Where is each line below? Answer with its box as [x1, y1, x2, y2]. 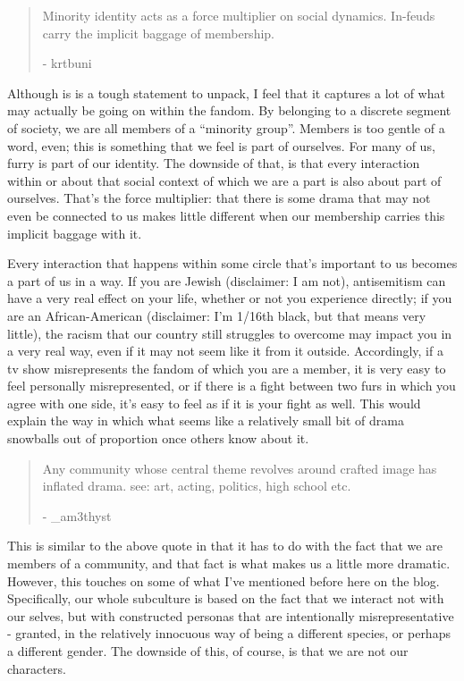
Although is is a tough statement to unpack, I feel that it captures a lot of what [7, 83, 445, 102]
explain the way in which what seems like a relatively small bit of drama [7, 411, 404, 430]
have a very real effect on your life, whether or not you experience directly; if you [7, 289, 452, 307]
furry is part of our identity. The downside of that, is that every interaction [7, 154, 420, 172]
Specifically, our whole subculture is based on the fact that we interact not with [7, 589, 444, 608]
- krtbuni [42, 54, 92, 72]
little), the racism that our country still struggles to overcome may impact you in [7, 324, 452, 342]
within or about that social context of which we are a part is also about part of [7, 171, 442, 189]
